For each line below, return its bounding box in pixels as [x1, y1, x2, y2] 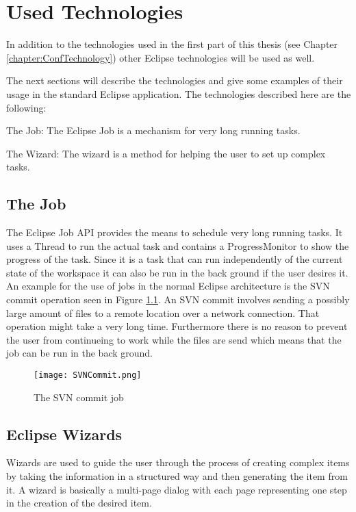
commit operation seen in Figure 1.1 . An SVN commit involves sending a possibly [6, 292, 350, 307]
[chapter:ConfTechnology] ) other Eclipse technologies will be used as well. [6, 50, 315, 64]
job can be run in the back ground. [6, 346, 153, 360]
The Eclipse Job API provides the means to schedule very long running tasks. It [6, 225, 343, 240]
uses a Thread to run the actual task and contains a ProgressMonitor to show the [6, 238, 349, 253]
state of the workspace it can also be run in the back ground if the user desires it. [6, 265, 348, 279]
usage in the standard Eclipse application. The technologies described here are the [6, 86, 351, 101]
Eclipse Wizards [6, 423, 123, 444]
